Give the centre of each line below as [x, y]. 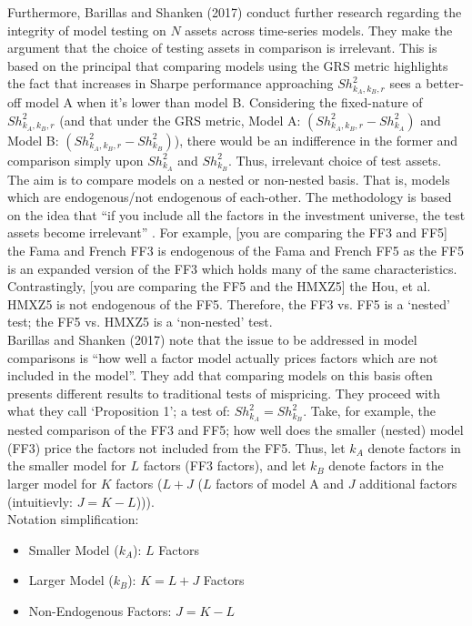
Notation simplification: [73, 519]
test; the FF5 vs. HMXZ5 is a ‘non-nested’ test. [140, 322]
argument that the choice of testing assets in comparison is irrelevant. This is [222, 48]
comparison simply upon [75, 160]
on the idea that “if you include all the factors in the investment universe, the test [236, 214]
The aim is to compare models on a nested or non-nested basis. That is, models [229, 179]
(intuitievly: [40, 501]
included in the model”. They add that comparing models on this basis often [220, 375]
